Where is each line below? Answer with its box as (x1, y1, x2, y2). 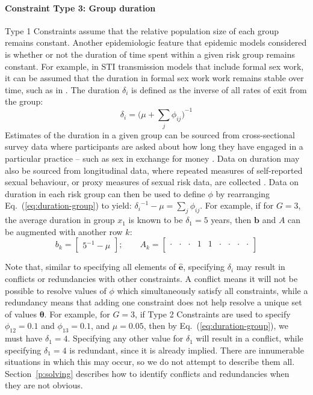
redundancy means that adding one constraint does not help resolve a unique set (5, 296, 302, 308)
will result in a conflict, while (196, 332, 303, 344)
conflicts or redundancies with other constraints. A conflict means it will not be (5, 272, 298, 284)
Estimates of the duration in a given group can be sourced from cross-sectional (5, 128, 295, 141)
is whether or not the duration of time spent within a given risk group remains (5, 47, 296, 60)
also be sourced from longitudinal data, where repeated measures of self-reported (5, 164, 303, 176)
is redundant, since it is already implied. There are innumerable (69, 343, 304, 356)
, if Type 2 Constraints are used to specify (135, 307, 291, 320)
